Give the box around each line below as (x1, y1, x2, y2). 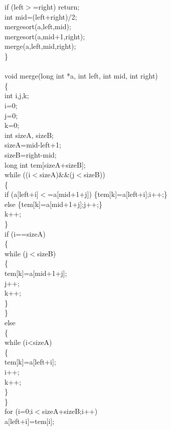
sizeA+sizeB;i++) (42, 406, 98, 416)
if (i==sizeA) (5, 228, 46, 239)
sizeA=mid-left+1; (5, 139, 61, 150)
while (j (5, 248, 28, 258)
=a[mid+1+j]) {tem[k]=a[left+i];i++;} (48, 189, 167, 199)
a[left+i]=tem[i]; (5, 415, 55, 426)
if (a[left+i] (5, 189, 39, 199)
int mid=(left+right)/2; (5, 11, 77, 22)
